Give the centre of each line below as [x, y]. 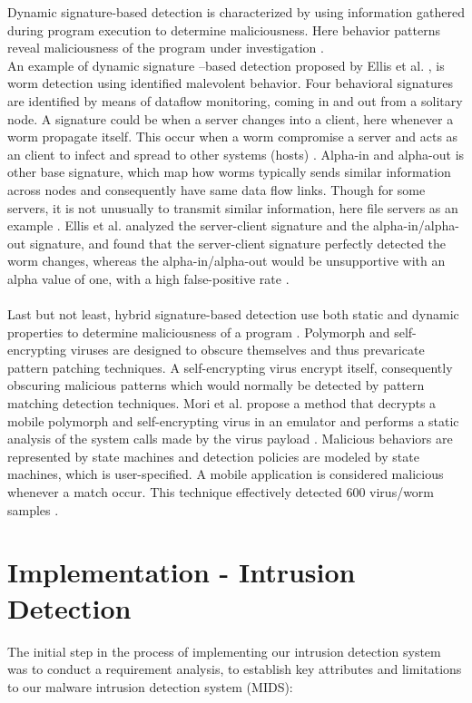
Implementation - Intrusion [182, 572]
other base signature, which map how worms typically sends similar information [229, 172]
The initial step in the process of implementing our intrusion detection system [224, 651]
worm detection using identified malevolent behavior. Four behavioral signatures [231, 83]
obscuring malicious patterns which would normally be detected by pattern [216, 385]
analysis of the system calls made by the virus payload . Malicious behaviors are [230, 439]
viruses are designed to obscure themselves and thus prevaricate [247, 350]
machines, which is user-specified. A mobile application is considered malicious [226, 474]
